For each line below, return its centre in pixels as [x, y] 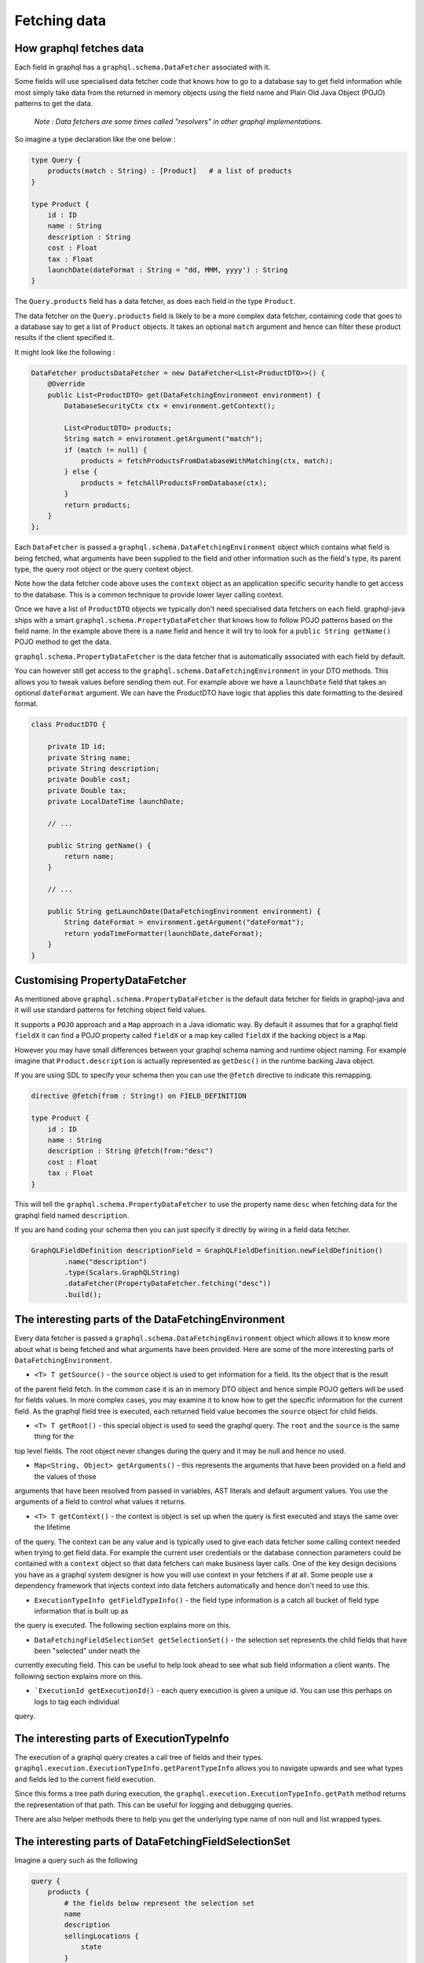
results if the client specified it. [64, 338]
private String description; [104, 768]
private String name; [89, 757]
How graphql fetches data [79, 48]
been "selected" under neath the [87, 1651]
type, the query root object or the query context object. [104, 569]
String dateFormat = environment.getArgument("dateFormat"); [184, 922]
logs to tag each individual [77, 1702]
